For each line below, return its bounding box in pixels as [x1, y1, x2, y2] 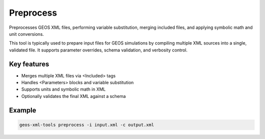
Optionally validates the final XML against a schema [21, 93, 126, 99]
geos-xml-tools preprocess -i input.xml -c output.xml [19, 122, 154, 127]
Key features [9, 60, 49, 68]
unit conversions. [9, 31, 44, 37]
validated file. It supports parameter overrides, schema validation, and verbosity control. [9, 47, 188, 53]
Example [9, 106, 36, 115]
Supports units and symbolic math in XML [21, 86, 106, 93]
